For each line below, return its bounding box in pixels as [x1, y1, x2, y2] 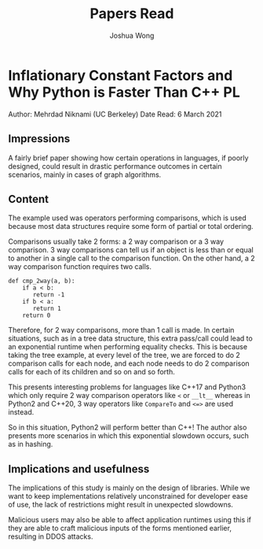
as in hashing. [8, 440, 53, 449]
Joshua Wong [109, 31, 155, 40]
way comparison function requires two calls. [8, 262, 152, 271]
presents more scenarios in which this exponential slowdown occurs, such [8, 431, 249, 440]
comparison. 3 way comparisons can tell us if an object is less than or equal [8, 245, 254, 255]
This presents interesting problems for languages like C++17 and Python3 [8, 382, 246, 392]
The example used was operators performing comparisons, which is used [8, 213, 247, 223]
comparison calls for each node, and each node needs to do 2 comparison [8, 359, 250, 368]
